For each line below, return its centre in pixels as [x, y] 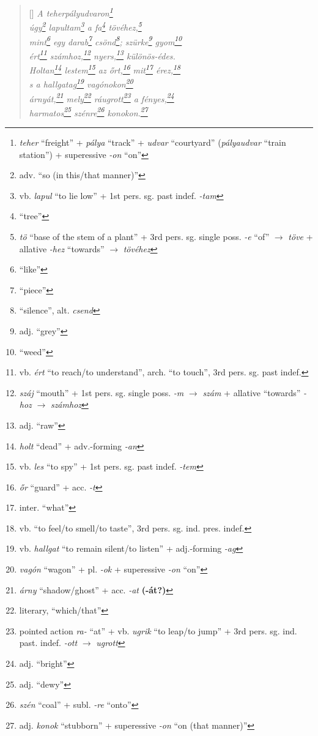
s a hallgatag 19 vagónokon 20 [81, 83]
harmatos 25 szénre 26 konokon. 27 [88, 111]
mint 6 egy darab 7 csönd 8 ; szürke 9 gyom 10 [105, 40]
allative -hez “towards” [62, 248]
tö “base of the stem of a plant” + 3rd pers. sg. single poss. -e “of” [144, 236]
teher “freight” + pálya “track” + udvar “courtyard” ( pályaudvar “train [153, 142]
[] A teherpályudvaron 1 [71, 12]
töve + [301, 236]
